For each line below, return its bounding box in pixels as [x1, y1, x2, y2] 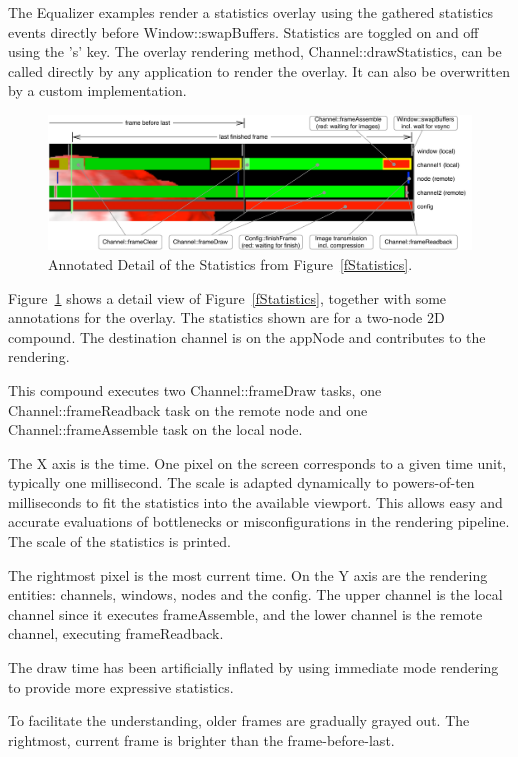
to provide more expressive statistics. [8, 676, 234, 697]
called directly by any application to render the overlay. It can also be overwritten [8, 60, 510, 81]
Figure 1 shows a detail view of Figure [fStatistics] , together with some [8, 287, 447, 308]
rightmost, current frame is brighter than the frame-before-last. [8, 729, 395, 750]
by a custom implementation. [8, 80, 187, 101]
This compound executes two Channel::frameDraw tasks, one [8, 379, 382, 400]
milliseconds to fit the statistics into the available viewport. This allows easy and [8, 491, 503, 512]
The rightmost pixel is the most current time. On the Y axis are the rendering [8, 564, 488, 585]
